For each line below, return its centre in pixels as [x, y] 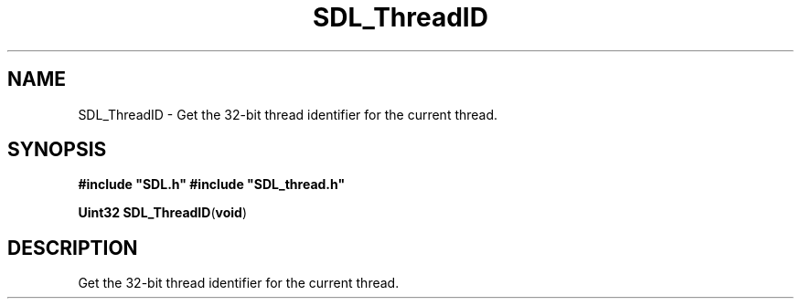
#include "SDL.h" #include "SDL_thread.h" [212, 185]
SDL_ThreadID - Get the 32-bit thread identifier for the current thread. [288, 114]
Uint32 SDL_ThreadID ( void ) [162, 213]
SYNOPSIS [57, 150]
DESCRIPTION [73, 248]
